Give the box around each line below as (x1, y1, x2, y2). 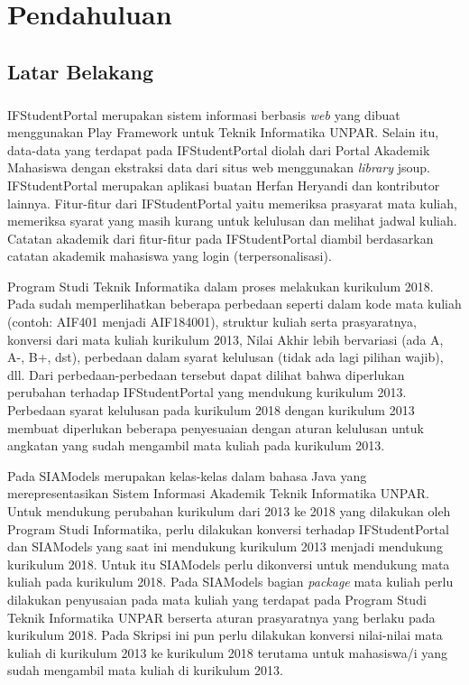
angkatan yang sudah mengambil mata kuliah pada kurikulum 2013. (7, 436, 385, 455)
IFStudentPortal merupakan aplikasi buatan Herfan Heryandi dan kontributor (7, 175, 440, 194)
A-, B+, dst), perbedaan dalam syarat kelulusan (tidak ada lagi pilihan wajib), (7, 347, 444, 366)
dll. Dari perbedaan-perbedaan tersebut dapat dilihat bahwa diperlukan (7, 365, 405, 384)
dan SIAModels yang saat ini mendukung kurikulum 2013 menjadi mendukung (7, 537, 443, 556)
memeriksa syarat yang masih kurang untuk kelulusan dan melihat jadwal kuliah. (7, 211, 457, 230)
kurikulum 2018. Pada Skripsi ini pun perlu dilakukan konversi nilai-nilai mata (7, 625, 443, 644)
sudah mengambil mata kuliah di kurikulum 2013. (7, 661, 283, 680)
